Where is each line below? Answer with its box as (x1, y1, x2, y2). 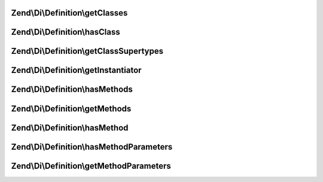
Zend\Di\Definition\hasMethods (11, 84, 133, 95)
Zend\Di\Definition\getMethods (11, 104, 132, 114)
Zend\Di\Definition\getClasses (11, 8, 128, 18)
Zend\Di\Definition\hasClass (11, 27, 120, 37)
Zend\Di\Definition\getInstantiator (11, 65, 142, 75)
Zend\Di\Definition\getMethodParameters (11, 160, 172, 171)
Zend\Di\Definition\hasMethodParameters (11, 141, 173, 152)
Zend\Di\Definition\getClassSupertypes (11, 46, 164, 56)
